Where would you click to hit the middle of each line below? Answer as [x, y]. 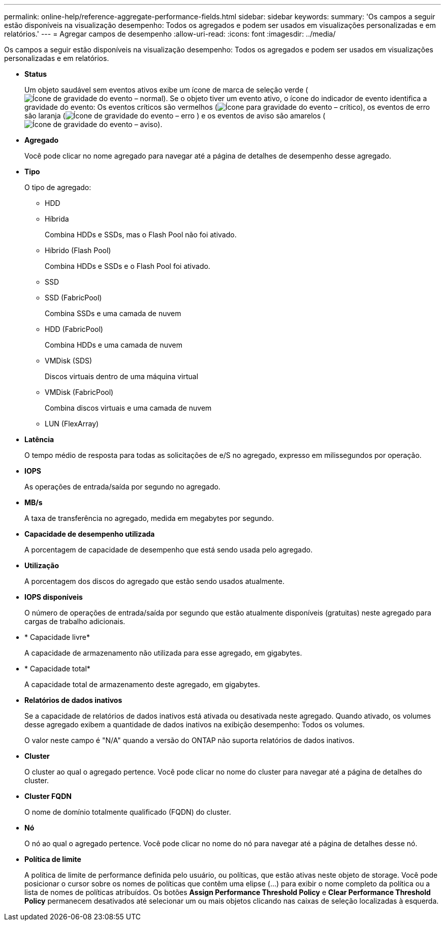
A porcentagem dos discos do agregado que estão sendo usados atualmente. [154, 581]
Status [36, 74]
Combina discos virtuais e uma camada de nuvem [128, 408]
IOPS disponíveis [54, 597]
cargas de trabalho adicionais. [75, 621]
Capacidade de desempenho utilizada [90, 534]
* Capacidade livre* [57, 637]
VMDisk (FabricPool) [79, 392]
